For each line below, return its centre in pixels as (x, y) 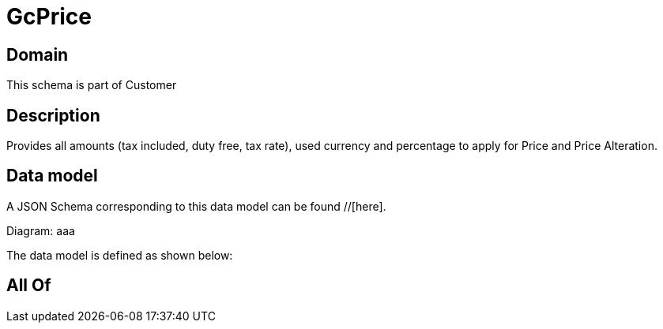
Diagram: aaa (41, 230)
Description (53, 115)
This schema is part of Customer (92, 85)
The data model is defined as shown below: (120, 255)
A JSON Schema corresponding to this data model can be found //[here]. (196, 206)
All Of (29, 286)
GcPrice (49, 17)
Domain (38, 54)
